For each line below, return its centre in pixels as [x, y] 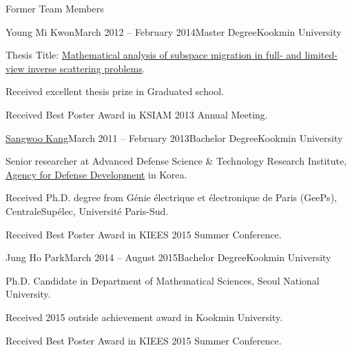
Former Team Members [55, 8]
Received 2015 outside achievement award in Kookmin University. [144, 317]
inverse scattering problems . [86, 68]
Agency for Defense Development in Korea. [96, 174]
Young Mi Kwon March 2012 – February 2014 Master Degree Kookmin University [174, 31]
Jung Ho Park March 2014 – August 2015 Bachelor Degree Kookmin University [168, 257]
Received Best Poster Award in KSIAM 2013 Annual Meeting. [137, 114]
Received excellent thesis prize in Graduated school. [115, 91]
